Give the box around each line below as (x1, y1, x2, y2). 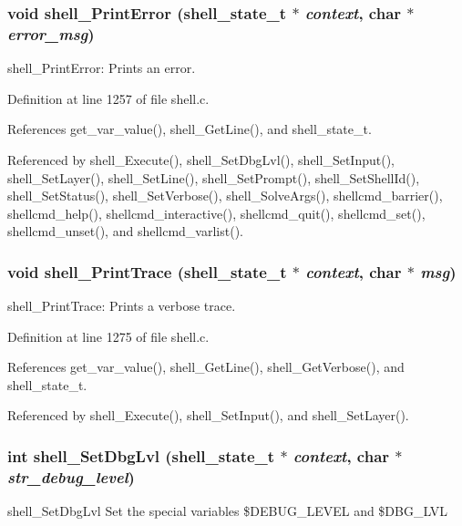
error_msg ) (7, 22, 95, 45)
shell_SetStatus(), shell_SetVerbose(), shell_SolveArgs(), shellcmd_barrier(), (7, 186, 443, 205)
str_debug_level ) (7, 465, 135, 488)
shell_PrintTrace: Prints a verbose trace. (7, 296, 236, 315)
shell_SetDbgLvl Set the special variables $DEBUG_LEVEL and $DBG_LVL (7, 501, 447, 521)
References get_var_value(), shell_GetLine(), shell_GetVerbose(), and (7, 357, 405, 376)
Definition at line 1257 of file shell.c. (7, 88, 210, 108)
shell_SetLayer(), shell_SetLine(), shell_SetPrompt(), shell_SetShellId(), (7, 168, 420, 187)
